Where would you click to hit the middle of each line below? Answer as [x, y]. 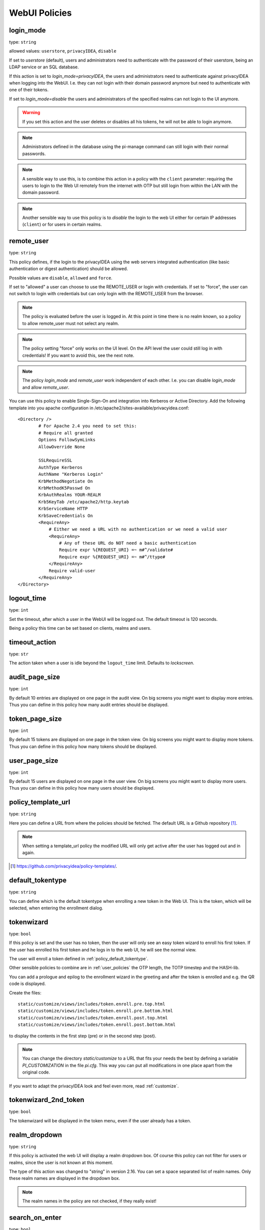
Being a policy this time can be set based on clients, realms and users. [80, 628]
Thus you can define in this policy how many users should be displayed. [82, 788]
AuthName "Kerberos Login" [71, 474]
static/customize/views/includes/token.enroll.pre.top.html [92, 1004]
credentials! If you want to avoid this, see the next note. [78, 355]
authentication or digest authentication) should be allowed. [68, 269]
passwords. [34, 154]
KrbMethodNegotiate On [66, 481]
